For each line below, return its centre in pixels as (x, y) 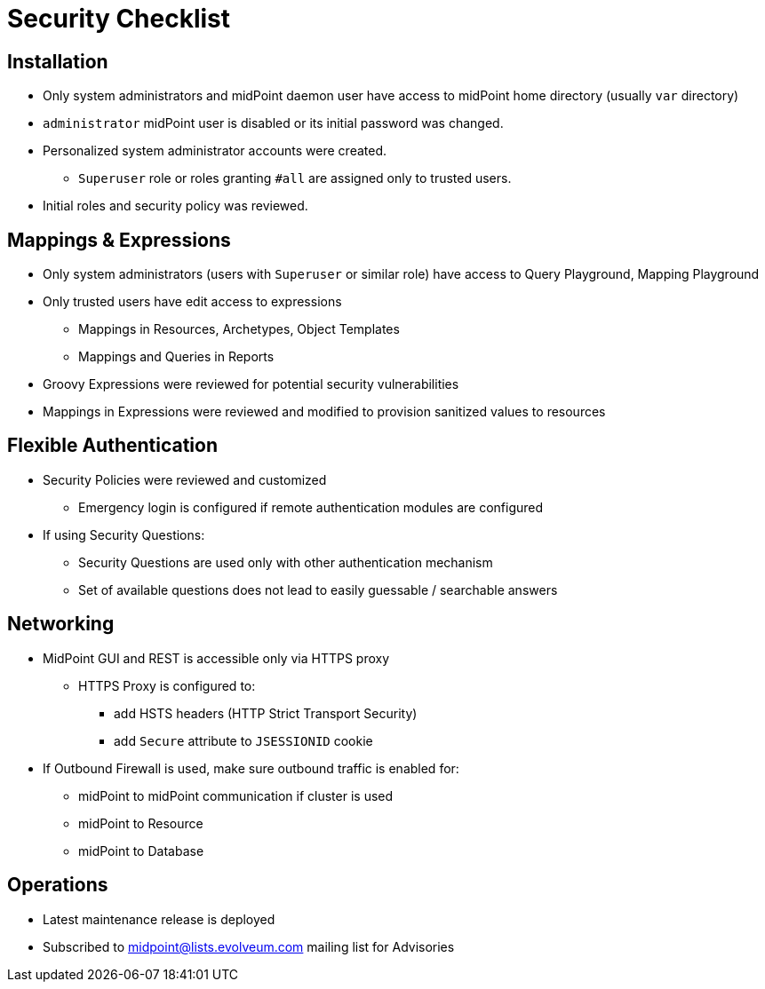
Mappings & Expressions (119, 240)
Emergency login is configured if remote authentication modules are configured (311, 507)
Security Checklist (119, 19)
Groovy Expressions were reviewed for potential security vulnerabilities (251, 384)
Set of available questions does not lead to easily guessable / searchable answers (318, 589)
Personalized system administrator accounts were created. (215, 151)
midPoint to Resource (141, 823)
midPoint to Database (141, 851)
